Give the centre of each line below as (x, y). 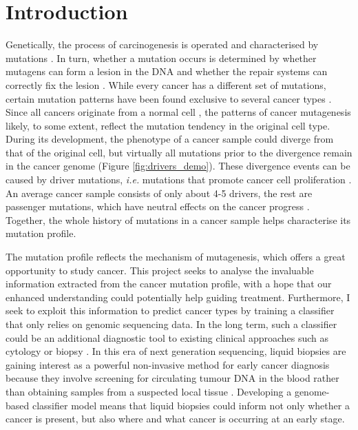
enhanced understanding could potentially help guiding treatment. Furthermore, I (178, 297)
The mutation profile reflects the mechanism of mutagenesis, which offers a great (176, 257)
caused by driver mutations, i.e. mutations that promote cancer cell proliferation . (179, 180)
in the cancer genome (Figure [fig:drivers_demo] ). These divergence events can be (178, 166)
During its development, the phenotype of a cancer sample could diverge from (170, 139)
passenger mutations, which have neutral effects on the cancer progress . (158, 206)
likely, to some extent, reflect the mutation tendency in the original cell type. (168, 125)
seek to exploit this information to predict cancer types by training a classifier (170, 310)
